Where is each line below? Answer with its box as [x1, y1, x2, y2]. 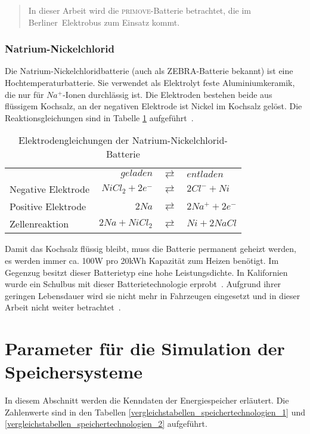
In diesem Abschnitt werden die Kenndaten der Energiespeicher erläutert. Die [5, 394, 289, 407]
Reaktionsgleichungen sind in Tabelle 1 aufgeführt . [5, 111, 194, 124]
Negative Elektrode [10, 182, 90, 196]
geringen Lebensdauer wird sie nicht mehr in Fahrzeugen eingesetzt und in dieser [5, 289, 300, 301]
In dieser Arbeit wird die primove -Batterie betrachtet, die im [28, 4, 251, 16]
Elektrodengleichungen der [18, 133, 129, 147]
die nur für [5, 88, 44, 100]
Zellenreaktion [10, 217, 69, 231]
